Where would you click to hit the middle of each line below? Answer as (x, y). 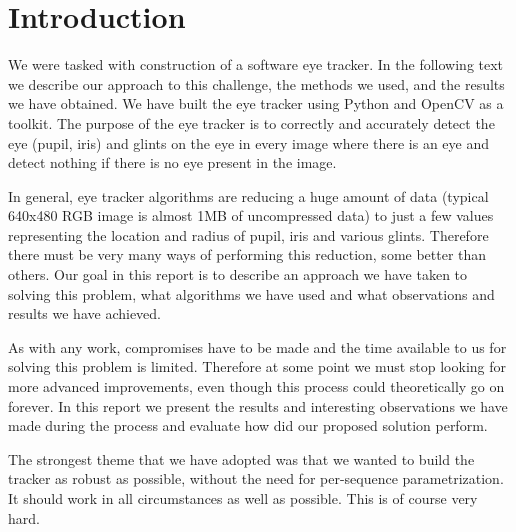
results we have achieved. (84, 313)
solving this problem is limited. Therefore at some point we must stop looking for (257, 366)
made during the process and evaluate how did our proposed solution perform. (248, 425)
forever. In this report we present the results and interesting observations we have (258, 405)
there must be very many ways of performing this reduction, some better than (247, 254)
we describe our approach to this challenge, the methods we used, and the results (256, 83)
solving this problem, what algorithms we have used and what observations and (251, 293)
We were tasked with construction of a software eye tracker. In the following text (256, 64)
